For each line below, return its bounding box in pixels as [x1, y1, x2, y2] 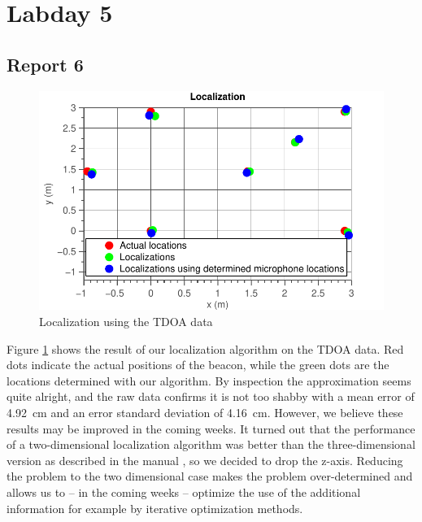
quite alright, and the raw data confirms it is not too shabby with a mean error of [7, 388, 415, 405]
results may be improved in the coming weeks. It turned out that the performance [7, 420, 415, 437]
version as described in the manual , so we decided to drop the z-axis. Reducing [7, 451, 403, 468]
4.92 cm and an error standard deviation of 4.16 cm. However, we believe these [7, 403, 403, 420]
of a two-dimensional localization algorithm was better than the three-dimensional [7, 436, 415, 453]
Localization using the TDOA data [39, 312, 213, 329]
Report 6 [7, 51, 84, 76]
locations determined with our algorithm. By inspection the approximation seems [7, 372, 411, 389]
